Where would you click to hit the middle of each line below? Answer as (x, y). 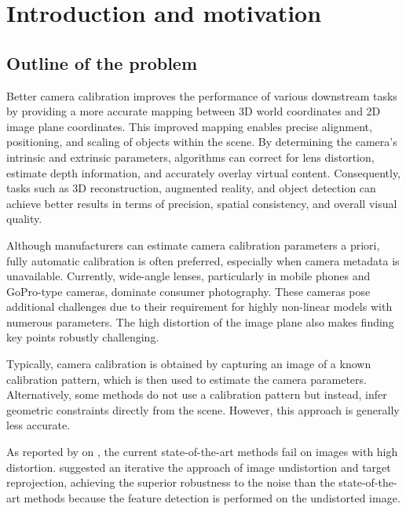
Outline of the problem (102, 62)
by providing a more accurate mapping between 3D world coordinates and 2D (194, 111)
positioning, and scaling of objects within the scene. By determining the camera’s (202, 142)
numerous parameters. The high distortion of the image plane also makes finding (200, 321)
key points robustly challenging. (83, 337)
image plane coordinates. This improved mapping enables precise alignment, (189, 126)
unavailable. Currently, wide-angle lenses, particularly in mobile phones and (188, 276)
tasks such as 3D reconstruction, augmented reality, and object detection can (191, 188)
